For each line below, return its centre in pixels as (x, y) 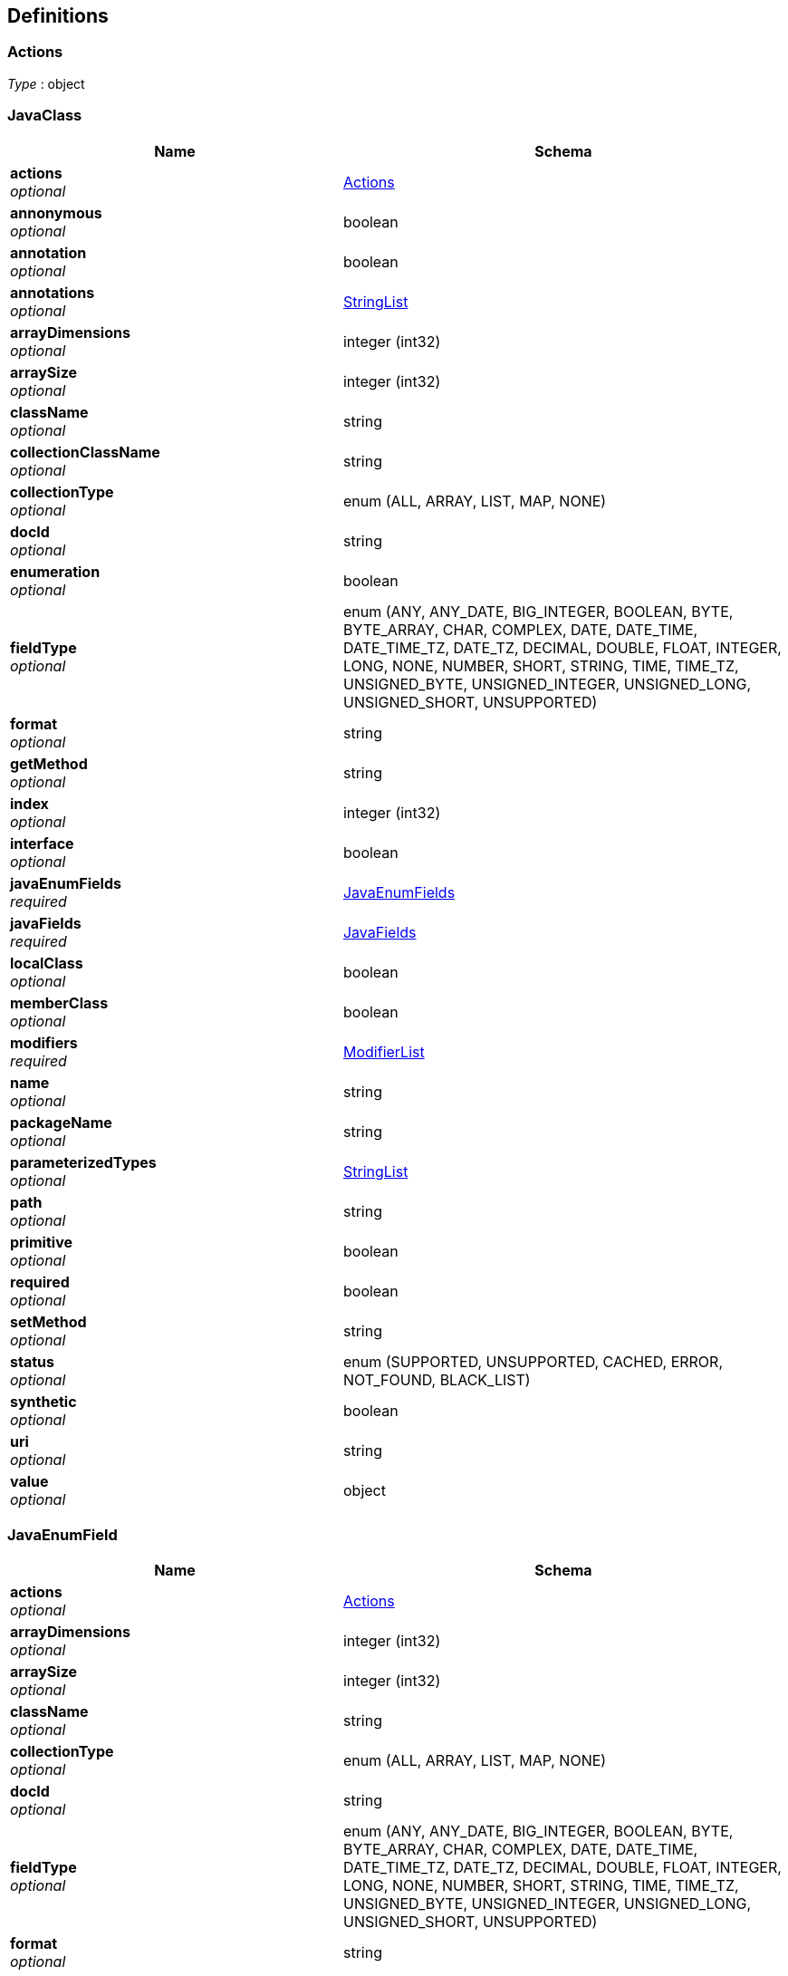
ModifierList (384, 1051)
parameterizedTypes (83, 1162)
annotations (53, 292)
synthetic (43, 1401)
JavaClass (45, 116)
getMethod (49, 763)
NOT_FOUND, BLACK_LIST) (437, 1379)
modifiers (44, 1042)
